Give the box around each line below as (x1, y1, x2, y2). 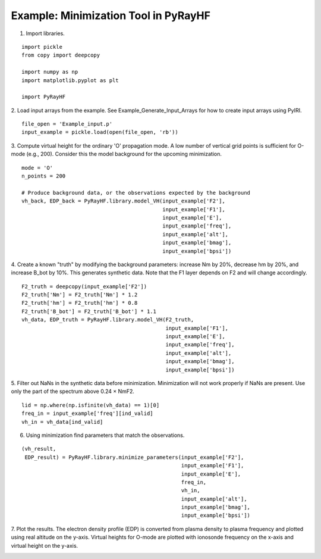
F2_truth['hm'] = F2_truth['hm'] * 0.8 (21, 299, 138, 307)
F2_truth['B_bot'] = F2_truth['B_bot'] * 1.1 (21, 308, 157, 315)
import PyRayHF (21, 93, 66, 101)
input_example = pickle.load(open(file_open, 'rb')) (21, 129, 178, 136)
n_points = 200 (21, 173, 66, 180)
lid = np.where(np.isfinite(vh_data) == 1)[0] (21, 402, 160, 408)
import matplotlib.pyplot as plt (21, 77, 119, 83)
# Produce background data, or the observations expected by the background (21, 189, 251, 196)
